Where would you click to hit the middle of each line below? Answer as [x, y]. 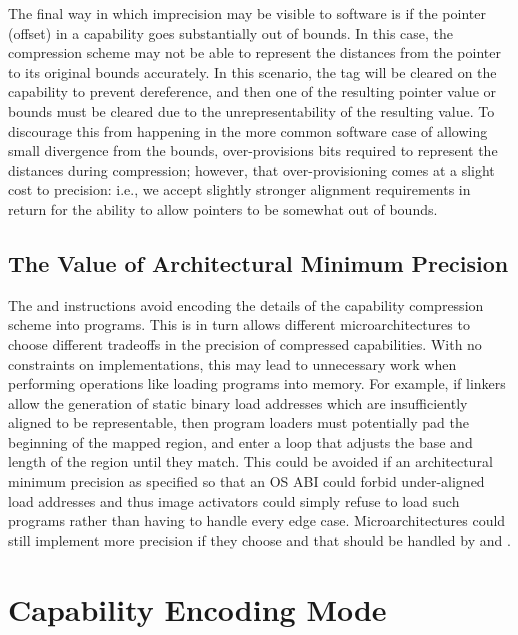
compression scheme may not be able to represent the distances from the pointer [254, 52]
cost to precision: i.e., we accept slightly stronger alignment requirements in [239, 189]
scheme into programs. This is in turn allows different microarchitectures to [239, 324]
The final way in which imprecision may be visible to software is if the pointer [247, 13]
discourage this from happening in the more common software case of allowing [248, 130]
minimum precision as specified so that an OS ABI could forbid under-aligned [246, 481]
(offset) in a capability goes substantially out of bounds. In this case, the [231, 32]
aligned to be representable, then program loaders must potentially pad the [238, 422]
